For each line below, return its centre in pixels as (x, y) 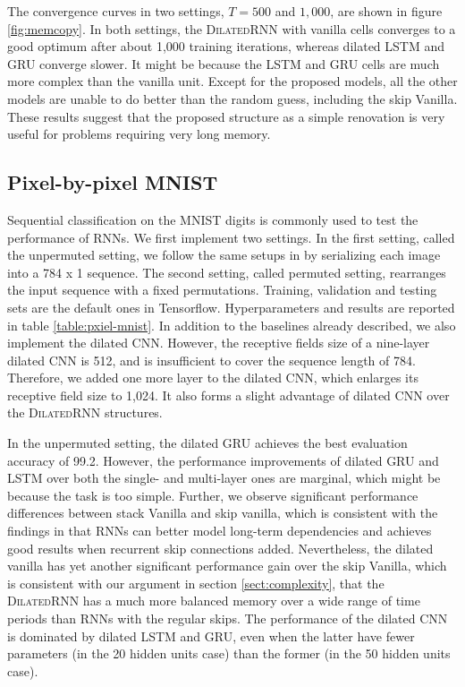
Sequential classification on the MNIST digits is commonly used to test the (213, 219)
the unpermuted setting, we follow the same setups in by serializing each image (224, 255)
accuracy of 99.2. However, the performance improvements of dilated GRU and (223, 460)
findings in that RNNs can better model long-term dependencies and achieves (220, 531)
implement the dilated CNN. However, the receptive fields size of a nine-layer (219, 343)
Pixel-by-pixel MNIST (113, 182)
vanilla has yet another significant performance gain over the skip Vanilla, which (227, 566)
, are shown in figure (386, 11)
